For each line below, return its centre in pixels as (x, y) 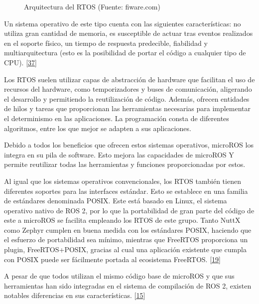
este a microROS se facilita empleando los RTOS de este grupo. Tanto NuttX (122, 220)
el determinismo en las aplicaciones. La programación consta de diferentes (117, 118)
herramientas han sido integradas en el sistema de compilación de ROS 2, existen (128, 285)
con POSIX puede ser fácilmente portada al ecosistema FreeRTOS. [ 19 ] (112, 259)
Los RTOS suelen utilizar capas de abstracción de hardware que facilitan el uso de (129, 79)
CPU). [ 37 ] (20, 62)
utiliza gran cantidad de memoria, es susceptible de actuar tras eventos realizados (129, 33)
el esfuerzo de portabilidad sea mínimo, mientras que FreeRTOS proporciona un (126, 239)
